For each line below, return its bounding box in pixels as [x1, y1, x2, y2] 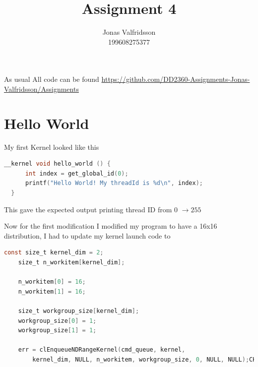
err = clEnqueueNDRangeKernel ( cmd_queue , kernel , [18, 346, 186, 354]
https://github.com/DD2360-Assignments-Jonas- [101, 74, 250, 84]
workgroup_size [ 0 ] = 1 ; [18, 317, 97, 324]
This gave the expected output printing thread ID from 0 [4, 204, 178, 214]
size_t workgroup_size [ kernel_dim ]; [18, 307, 139, 314]
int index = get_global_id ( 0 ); [25, 170, 129, 177]
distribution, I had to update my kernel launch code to [4, 230, 171, 241]
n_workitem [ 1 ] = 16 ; [18, 288, 86, 295]
